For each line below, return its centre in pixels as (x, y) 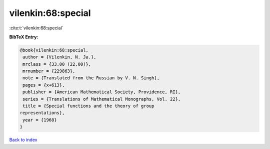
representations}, (42, 113)
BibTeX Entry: (24, 37)
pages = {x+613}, (44, 85)
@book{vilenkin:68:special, (54, 50)
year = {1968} (40, 120)
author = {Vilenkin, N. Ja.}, (60, 57)
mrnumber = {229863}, (49, 71)
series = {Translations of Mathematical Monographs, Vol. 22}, (102, 99)
